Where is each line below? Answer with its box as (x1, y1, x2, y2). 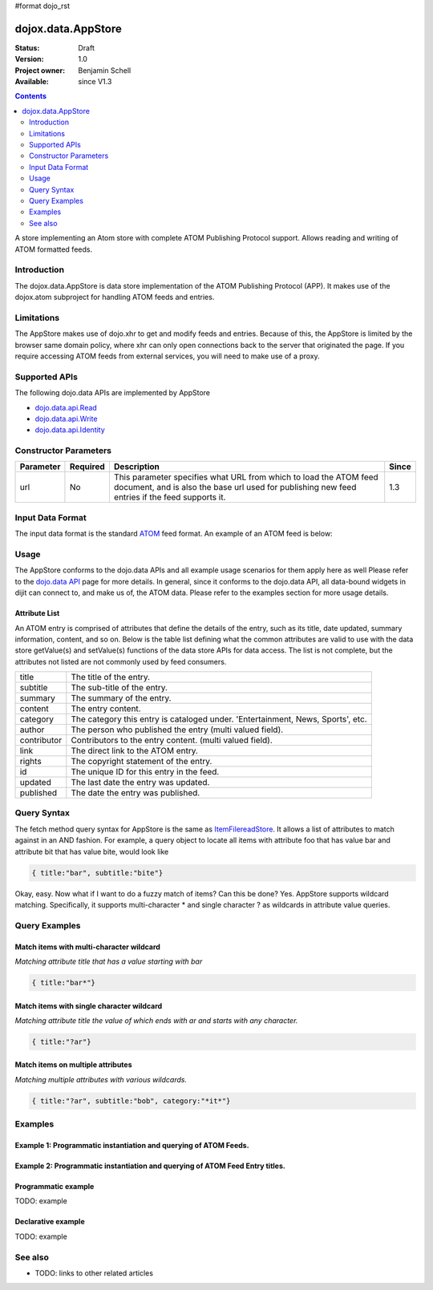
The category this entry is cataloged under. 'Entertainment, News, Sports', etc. (71, 714, 368, 725)
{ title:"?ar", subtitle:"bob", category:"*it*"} (31, 1096, 231, 1106)
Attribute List (14, 609, 60, 618)
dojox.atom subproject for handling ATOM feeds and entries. (14, 293, 215, 302)
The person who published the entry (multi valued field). (71, 724, 284, 735)
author (19, 724, 45, 735)
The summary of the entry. (71, 693, 172, 704)
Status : (14, 42, 40, 52)
